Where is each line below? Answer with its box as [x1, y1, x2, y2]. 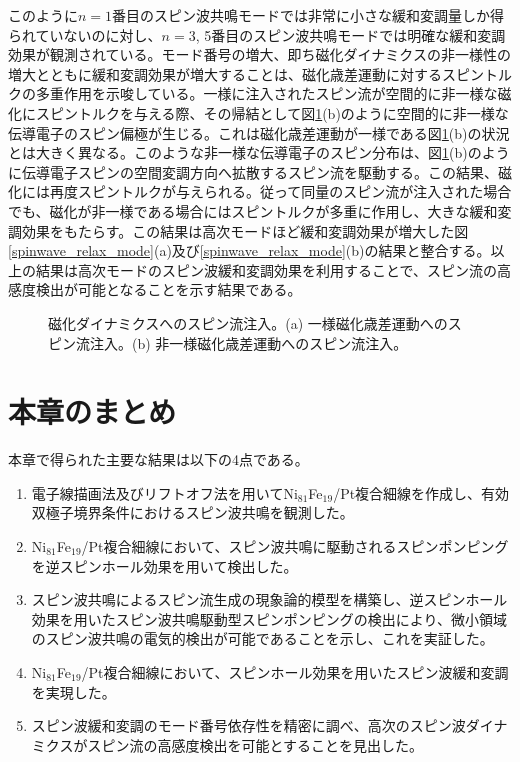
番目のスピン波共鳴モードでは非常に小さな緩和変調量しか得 [112, 5, 505, 25]
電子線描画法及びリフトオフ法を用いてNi [31, 482, 298, 503]
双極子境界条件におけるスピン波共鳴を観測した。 [31, 502, 354, 523]
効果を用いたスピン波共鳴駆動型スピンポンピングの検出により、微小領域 [31, 608, 507, 629]
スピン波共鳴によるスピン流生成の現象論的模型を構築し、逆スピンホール [31, 589, 508, 610]
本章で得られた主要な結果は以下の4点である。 [8, 449, 309, 470]
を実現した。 [31, 681, 116, 702]
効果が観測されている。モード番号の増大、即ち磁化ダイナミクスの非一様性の [8, 44, 511, 65]
